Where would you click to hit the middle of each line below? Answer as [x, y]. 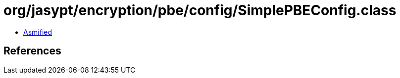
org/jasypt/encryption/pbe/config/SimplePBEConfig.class [200, 10]
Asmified [38, 32]
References [32, 51]
